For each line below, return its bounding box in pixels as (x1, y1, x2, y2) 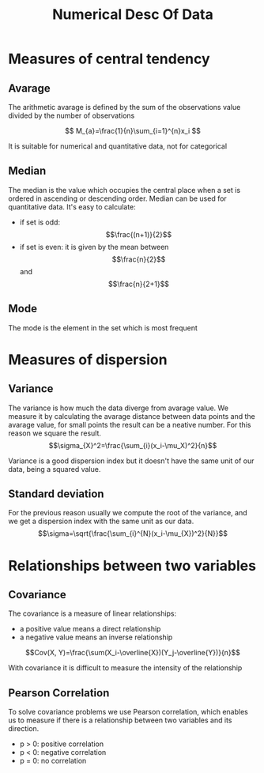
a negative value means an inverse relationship (19, 632, 173, 642)
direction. (8, 724, 40, 733)
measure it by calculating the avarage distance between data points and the (8, 411, 255, 420)
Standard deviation (8, 488, 104, 501)
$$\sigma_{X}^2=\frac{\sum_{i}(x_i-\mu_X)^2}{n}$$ (48, 440, 217, 450)
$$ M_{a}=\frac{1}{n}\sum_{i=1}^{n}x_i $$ (64, 126, 202, 135)
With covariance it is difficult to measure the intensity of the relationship (8, 663, 243, 673)
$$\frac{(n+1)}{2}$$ (105, 229, 172, 239)
